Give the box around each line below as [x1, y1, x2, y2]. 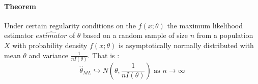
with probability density [12, 39, 88, 50]
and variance [28, 50, 69, 60]
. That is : [88, 50, 120, 60]
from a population [196, 30, 253, 40]
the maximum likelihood [167, 20, 243, 30]
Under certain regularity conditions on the [4, 20, 136, 30]
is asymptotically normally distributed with [118, 39, 254, 50]
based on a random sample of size [83, 30, 188, 40]
